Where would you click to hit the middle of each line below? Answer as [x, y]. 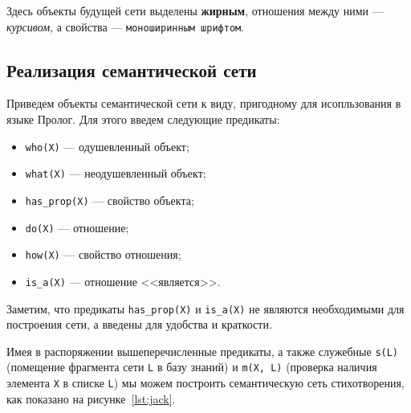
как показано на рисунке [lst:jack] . [91, 398]
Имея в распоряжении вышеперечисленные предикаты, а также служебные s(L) [203, 351]
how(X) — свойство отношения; [103, 254]
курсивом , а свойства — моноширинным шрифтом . [126, 26]
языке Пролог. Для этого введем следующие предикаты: [143, 119]
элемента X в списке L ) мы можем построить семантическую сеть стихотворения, [205, 383]
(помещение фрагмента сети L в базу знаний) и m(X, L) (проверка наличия [192, 367]
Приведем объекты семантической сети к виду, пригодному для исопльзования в [204, 103]
